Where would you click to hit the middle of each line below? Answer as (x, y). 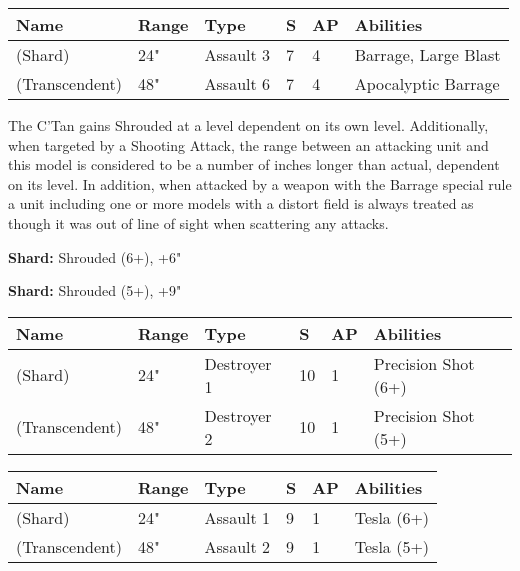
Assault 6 (237, 83)
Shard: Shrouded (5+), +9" (95, 290)
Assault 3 (237, 54)
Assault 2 (237, 546)
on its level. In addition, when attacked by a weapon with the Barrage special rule (260, 183)
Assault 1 (237, 517)
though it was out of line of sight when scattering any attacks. (198, 222)
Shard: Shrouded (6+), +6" (95, 256)
